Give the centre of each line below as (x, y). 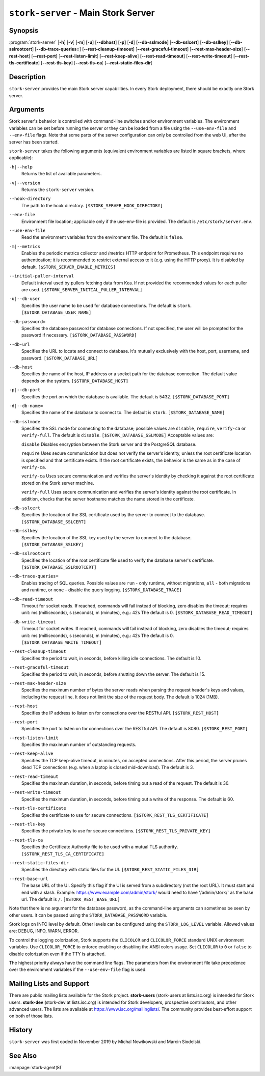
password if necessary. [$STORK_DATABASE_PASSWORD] (79, 335)
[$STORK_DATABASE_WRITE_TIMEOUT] (62, 643)
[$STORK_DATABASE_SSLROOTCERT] (59, 567)
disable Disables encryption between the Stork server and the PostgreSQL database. (109, 444)
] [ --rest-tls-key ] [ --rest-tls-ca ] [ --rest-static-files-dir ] (95, 63)
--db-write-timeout (32, 622)
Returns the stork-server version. (58, 190)
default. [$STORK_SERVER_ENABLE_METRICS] (68, 267)
